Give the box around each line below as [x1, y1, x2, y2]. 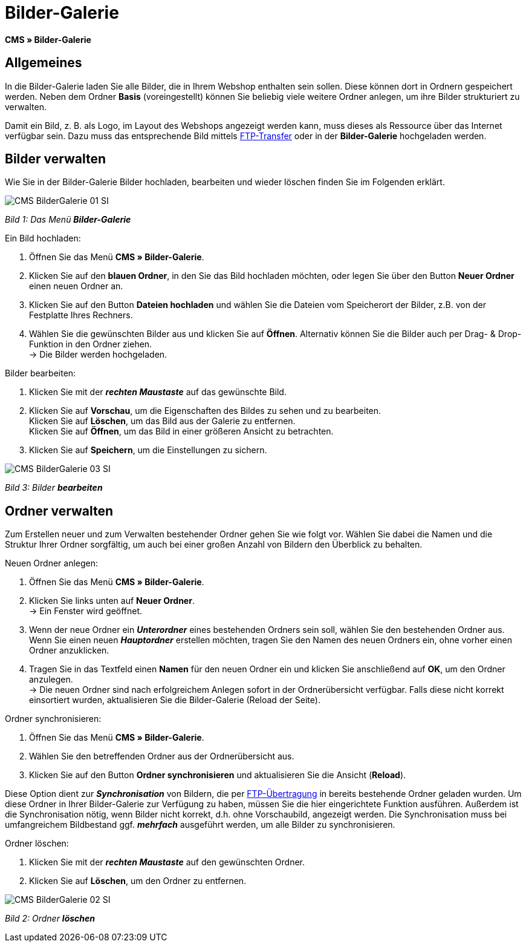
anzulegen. [29, 674, 73, 685]
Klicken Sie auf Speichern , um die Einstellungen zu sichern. [29, 445, 267, 456]
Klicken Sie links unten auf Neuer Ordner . [29, 595, 195, 606]
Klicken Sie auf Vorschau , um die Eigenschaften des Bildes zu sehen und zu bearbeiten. [29, 405, 382, 416]
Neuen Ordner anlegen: [5, 558, 99, 569]
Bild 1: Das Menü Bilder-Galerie [5, 214, 131, 225]
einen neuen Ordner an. [29, 281, 123, 292]
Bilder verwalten [5, 151, 106, 167]
